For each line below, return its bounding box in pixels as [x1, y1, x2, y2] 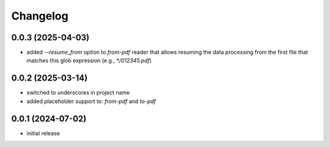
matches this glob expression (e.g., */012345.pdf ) [26, 57, 152, 64]
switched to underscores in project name [26, 89, 130, 96]
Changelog [11, 9, 68, 23]
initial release [26, 129, 61, 137]
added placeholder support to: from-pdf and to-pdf [26, 98, 156, 105]
